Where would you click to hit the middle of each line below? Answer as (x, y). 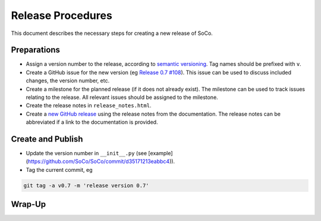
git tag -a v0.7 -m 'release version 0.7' (86, 185)
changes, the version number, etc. (68, 81)
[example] (160, 153)
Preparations (36, 50)
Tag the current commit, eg (59, 169)
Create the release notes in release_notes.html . (89, 105)
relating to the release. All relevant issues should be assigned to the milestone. (122, 97)
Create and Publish (47, 139)
